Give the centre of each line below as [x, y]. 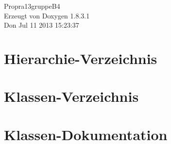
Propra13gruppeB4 [32, 6]
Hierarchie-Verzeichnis [81, 58]
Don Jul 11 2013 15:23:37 [42, 25]
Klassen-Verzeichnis [71, 96]
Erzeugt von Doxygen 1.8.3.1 [47, 15]
